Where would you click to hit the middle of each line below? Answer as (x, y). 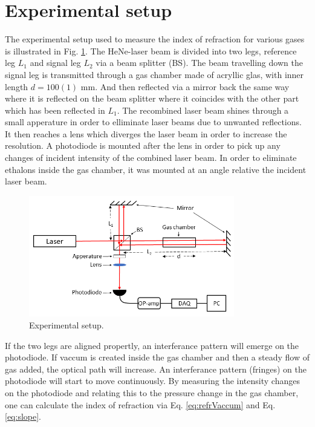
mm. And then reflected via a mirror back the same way (185, 86)
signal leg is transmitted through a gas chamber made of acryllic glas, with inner (154, 74)
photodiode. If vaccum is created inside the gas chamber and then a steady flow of (157, 357)
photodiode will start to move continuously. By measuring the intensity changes (152, 381)
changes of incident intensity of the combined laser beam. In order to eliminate (151, 158)
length (17, 86)
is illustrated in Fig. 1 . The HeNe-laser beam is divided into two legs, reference (151, 51)
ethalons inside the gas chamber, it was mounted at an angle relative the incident (156, 169)
